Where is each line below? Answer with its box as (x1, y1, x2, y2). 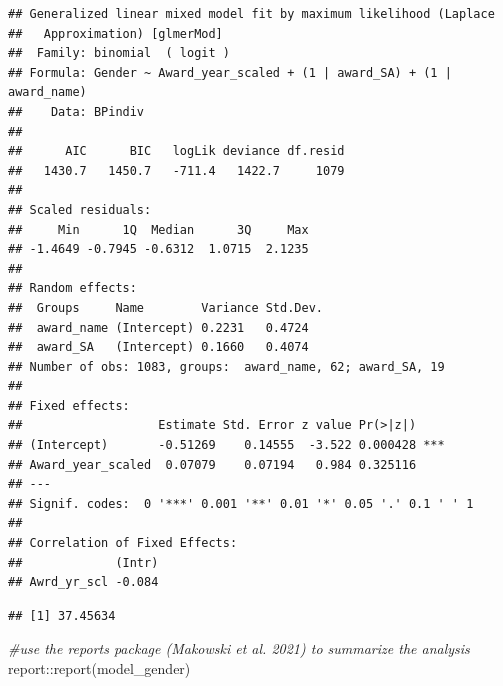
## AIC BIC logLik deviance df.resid (8, 144, 345, 159)
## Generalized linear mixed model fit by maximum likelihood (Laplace (8, 7, 495, 21)
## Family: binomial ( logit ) (8, 46, 230, 61)
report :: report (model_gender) (8, 658, 191, 678)
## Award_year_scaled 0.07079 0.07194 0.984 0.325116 (8, 457, 417, 472)
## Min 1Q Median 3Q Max (8, 222, 309, 237)
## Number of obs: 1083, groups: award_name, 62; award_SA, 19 (8, 359, 445, 374)
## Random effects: (8, 281, 137, 296)
